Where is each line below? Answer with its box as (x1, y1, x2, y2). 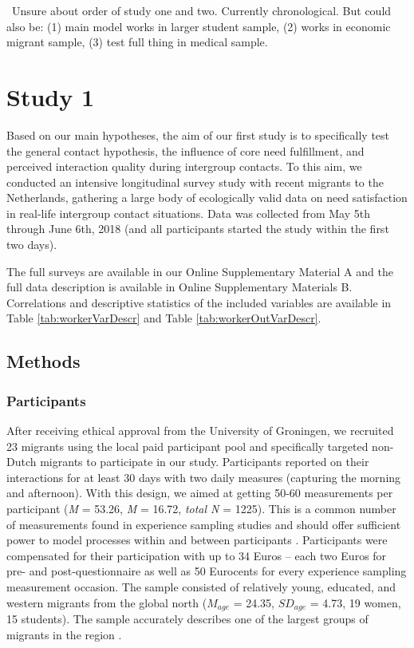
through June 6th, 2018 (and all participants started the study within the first (6, 220, 389, 237)
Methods (6, 349, 81, 373)
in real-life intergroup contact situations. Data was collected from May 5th (6, 204, 370, 221)
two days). (6, 236, 57, 253)
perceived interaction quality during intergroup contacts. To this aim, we (6, 158, 362, 175)
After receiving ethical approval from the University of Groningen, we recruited (6, 422, 394, 439)
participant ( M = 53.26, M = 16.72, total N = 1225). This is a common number (6, 500, 396, 516)
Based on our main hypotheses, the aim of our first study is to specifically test (6, 126, 390, 143)
